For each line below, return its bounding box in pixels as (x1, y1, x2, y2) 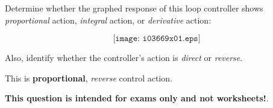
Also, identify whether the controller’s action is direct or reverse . (5, 51, 243, 64)
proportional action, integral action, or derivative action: (5, 13, 212, 26)
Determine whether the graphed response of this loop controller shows (5, 2, 263, 14)
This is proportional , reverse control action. (5, 71, 172, 84)
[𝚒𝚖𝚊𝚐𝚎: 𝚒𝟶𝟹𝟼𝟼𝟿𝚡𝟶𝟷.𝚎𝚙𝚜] (113, 34, 201, 43)
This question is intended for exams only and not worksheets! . (5, 92, 269, 104)
